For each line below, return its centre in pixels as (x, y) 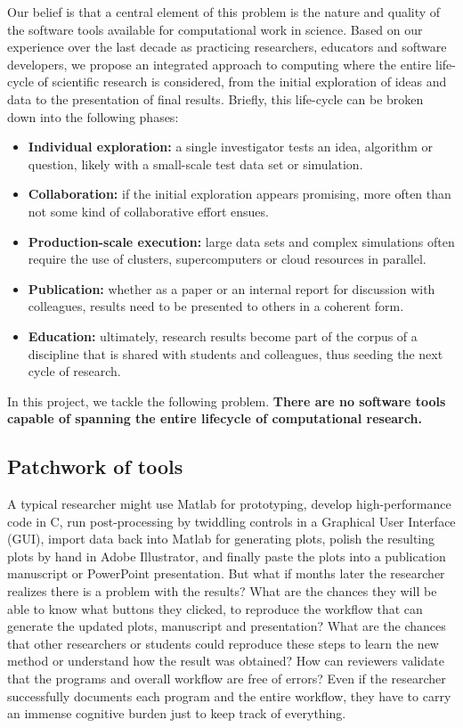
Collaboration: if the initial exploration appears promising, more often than (240, 194)
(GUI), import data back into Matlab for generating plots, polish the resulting (221, 539)
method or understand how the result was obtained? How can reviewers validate (226, 661)
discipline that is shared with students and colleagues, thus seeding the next (236, 353)
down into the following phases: (93, 116)
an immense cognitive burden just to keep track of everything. (177, 713)
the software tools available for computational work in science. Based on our (215, 29)
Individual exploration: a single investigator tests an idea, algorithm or (231, 147)
